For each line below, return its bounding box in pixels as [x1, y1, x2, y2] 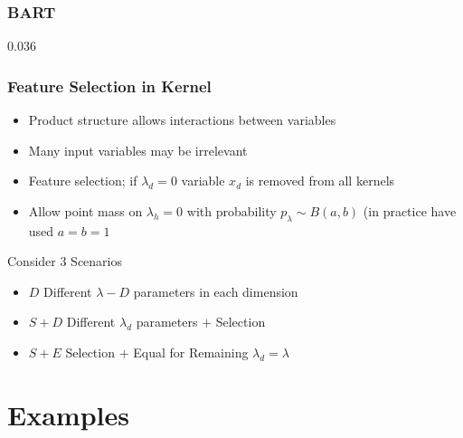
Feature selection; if [28, 171, 137, 190]
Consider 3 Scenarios [7, 252, 123, 271]
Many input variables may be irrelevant [28, 140, 248, 159]
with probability [186, 201, 277, 220]
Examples [7, 395, 129, 433]
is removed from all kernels [245, 171, 395, 190]
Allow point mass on [28, 201, 143, 220]
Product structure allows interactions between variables [28, 110, 336, 129]
